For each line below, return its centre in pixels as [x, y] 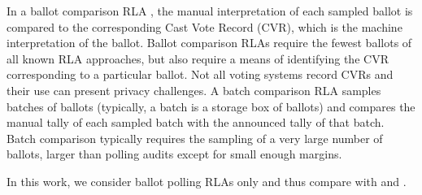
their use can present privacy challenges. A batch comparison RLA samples [194, 90]
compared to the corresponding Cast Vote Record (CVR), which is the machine [204, 26]
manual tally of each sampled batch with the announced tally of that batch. [196, 122]
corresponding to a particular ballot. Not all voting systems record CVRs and [200, 74]
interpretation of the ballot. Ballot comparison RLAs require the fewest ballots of [209, 43]
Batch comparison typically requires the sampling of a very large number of [195, 138]
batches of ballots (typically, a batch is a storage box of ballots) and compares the [211, 106]
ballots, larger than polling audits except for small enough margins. [174, 154]
